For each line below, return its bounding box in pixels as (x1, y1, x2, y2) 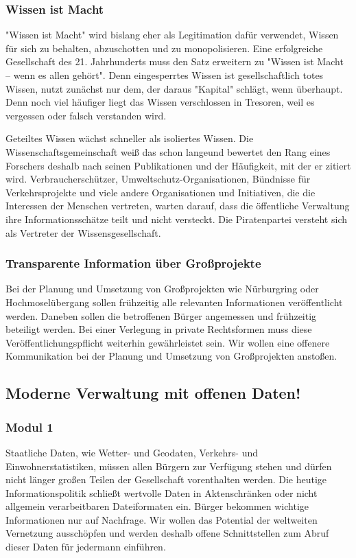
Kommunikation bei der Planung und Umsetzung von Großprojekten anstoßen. (5, 349, 337, 363)
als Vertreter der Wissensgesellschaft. (5, 225, 161, 240)
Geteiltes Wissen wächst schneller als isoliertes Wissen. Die (5, 131, 254, 146)
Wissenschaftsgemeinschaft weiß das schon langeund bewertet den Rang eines (5, 144, 331, 159)
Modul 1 (5, 418, 54, 435)
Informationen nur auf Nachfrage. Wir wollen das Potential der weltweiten (5, 512, 318, 526)
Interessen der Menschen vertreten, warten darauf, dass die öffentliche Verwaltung (5, 198, 350, 213)
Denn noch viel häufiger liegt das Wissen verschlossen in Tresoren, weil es (5, 95, 315, 109)
